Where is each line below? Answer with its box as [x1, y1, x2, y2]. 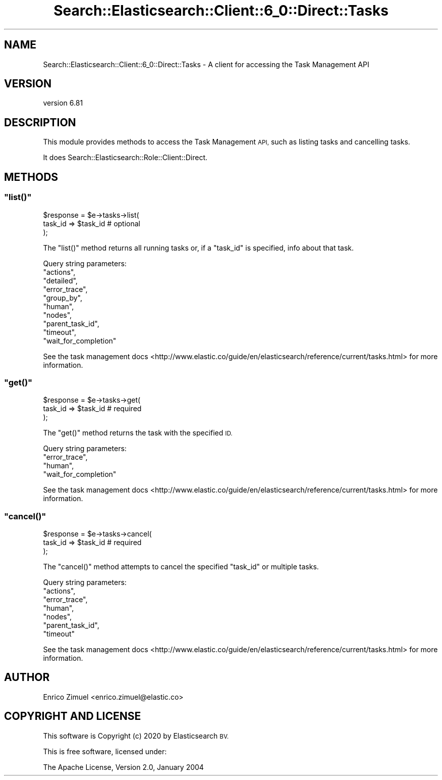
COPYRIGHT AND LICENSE [4, 710, 141, 723]
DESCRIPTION [4, 116, 76, 129]
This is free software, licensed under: [43, 747, 167, 756]
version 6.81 [43, 99, 83, 108]
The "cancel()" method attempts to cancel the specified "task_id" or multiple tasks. [43, 562, 319, 571]
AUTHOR [4, 671, 50, 684]
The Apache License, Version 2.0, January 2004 [43, 762, 204, 771]
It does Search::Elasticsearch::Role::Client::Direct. [43, 153, 208, 162]
